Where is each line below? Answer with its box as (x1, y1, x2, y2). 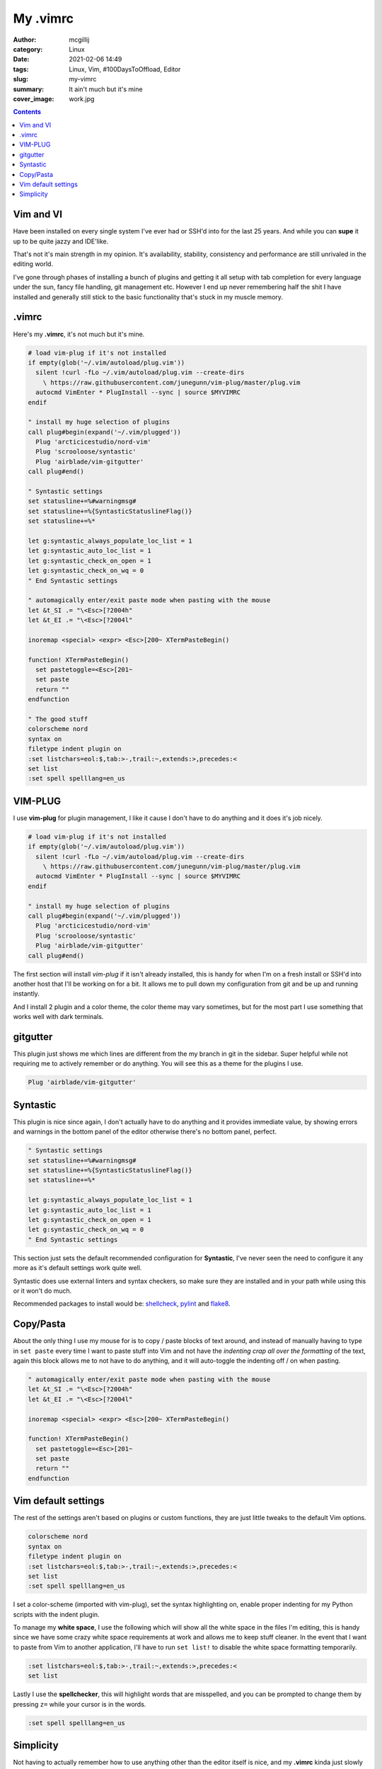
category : (13, 45, 43, 53)
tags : (13, 64, 29, 74)
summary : (13, 85, 45, 93)
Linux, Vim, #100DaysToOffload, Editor (69, 64, 181, 74)
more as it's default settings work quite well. (13, 1264, 142, 1272)
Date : (13, 55, 30, 64)
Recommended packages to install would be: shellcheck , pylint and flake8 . (13, 1299, 231, 1308)
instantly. (13, 989, 40, 998)
